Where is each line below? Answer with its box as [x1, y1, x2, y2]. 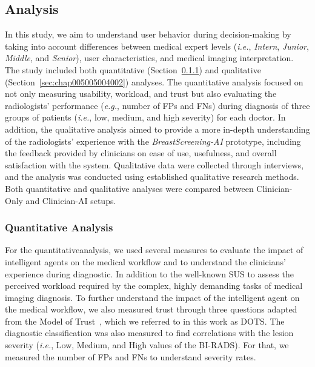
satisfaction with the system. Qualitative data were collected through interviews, [5, 158, 304, 171]
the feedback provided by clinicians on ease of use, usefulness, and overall [5, 147, 277, 159]
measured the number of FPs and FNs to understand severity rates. [5, 350, 256, 363]
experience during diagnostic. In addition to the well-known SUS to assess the [5, 267, 294, 280]
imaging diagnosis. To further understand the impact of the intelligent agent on [5, 291, 300, 303]
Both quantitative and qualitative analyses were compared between [5, 182, 254, 194]
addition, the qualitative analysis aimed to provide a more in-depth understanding [5, 122, 310, 135]
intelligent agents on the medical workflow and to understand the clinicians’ [5, 255, 286, 268]
